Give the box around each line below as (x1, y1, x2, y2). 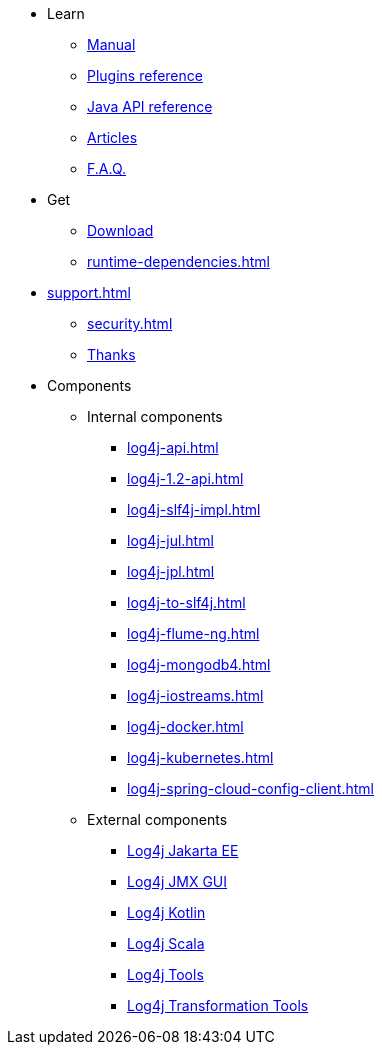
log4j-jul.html (127, 532, 214, 549)
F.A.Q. (87, 160, 127, 177)
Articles (87, 129, 138, 146)
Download (87, 222, 154, 239)
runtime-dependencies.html (87, 253, 270, 270)
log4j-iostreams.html (127, 687, 264, 704)
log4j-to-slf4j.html (127, 594, 246, 611)
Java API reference (87, 98, 213, 115)
